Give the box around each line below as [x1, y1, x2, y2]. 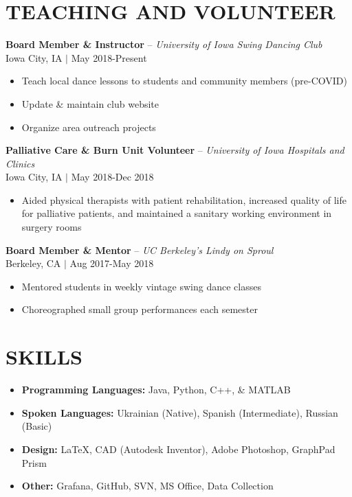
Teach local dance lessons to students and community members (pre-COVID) [21, 73, 347, 88]
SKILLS [5, 343, 82, 371]
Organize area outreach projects [21, 119, 156, 134]
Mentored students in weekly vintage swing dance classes [21, 279, 261, 293]
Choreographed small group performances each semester [21, 302, 258, 316]
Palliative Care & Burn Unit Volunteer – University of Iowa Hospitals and [5, 143, 344, 157]
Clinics [5, 156, 35, 170]
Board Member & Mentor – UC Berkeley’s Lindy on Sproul [5, 242, 274, 257]
